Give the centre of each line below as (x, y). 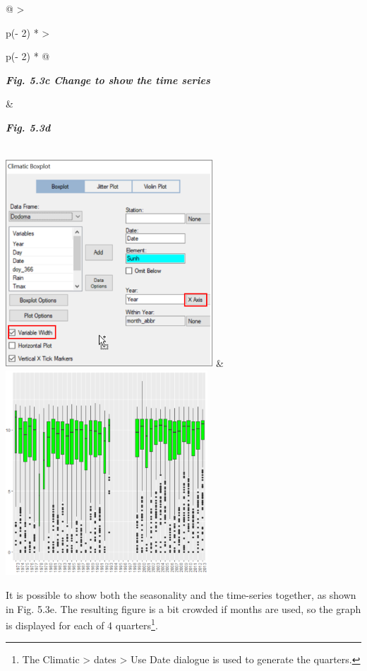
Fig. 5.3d (28, 127)
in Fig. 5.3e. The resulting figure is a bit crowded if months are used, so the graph (183, 608)
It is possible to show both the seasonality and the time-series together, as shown (181, 594)
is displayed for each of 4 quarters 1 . (82, 624)
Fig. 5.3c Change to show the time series (108, 80)
